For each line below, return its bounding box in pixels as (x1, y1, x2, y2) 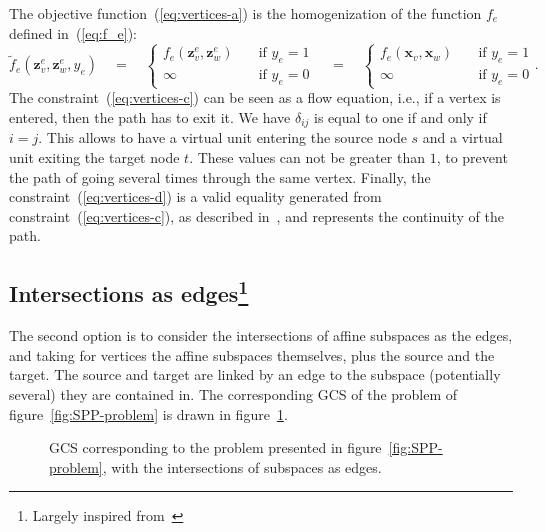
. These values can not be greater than (189, 146, 425, 167)
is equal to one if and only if (314, 106, 487, 127)
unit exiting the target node (9, 146, 180, 167)
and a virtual (422, 127, 503, 148)
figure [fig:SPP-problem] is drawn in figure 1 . (9, 403, 288, 424)
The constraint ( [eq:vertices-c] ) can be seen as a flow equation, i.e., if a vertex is (9, 87, 501, 108)
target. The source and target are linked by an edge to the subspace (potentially (9, 364, 501, 385)
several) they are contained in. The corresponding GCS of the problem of (9, 383, 458, 404)
